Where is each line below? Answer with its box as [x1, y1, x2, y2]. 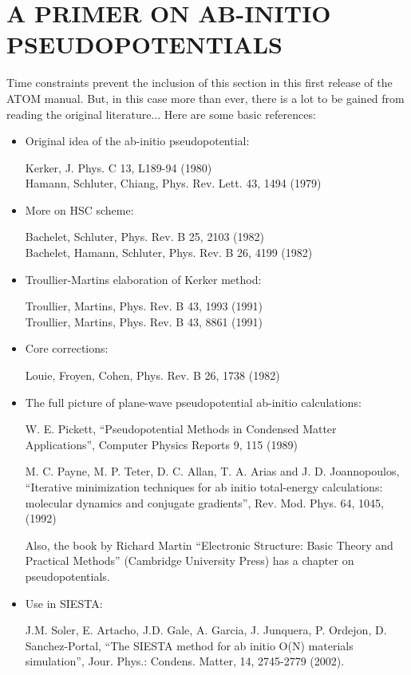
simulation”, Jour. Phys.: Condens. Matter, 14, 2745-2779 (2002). [25, 653, 345, 669]
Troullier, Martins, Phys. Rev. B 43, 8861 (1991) [25, 313, 263, 330]
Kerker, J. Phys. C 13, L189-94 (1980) [25, 159, 212, 176]
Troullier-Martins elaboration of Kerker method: [25, 270, 262, 287]
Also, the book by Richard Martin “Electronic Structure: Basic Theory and [25, 536, 393, 553]
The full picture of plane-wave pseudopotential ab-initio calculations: [25, 393, 362, 410]
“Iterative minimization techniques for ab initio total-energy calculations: [25, 479, 383, 495]
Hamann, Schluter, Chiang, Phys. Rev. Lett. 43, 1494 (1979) [25, 175, 322, 191]
